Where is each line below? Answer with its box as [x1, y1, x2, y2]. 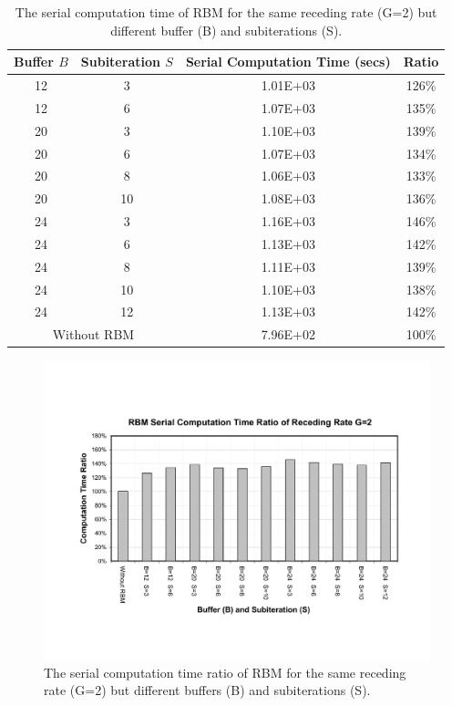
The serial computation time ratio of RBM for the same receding [44, 662, 406, 681]
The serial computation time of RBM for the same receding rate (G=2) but [15, 3, 437, 21]
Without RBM [52, 325, 135, 344]
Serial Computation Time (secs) [185, 52, 391, 71]
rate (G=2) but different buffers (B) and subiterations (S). [44, 680, 371, 700]
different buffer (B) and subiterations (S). [110, 20, 343, 39]
